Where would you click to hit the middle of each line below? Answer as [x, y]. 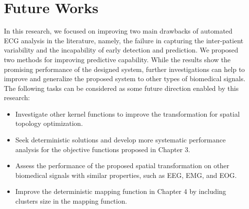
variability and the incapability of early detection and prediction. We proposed [121, 50]
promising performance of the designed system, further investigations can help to [124, 69]
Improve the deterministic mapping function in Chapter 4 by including [121, 191]
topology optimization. [49, 123]
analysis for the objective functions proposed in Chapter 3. [103, 149]
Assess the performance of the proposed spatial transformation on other [122, 165]
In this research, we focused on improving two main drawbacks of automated [118, 31]
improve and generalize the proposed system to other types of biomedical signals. [125, 78]
